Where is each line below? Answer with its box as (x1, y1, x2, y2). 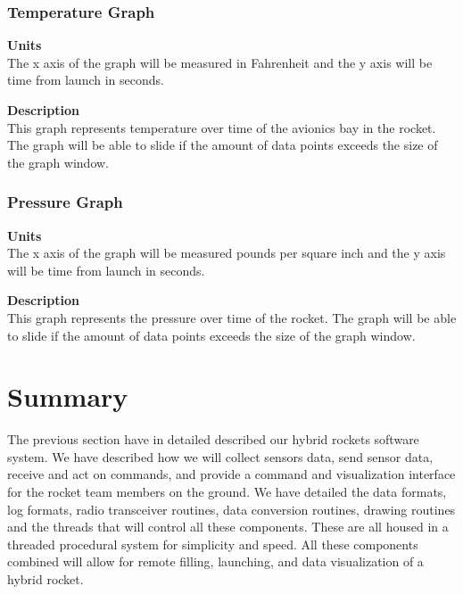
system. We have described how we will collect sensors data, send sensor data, (7, 447, 434, 466)
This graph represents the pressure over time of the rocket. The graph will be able (7, 308, 457, 326)
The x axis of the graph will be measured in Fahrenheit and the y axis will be (7, 53, 433, 71)
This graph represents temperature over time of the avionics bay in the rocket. (7, 118, 436, 136)
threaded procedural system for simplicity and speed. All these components (7, 534, 418, 553)
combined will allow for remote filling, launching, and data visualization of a (7, 552, 424, 571)
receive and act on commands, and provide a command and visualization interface (7, 465, 456, 483)
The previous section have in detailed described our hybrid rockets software (7, 430, 419, 449)
